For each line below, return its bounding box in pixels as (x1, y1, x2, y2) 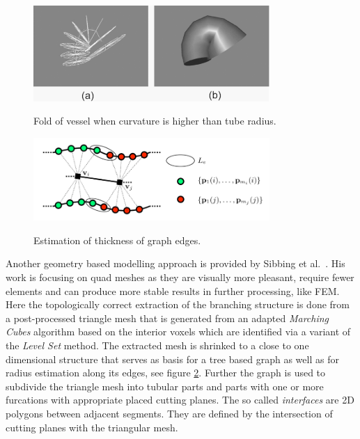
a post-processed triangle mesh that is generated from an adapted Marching (6, 310, 329, 325)
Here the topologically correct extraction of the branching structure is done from (6, 297, 350, 312)
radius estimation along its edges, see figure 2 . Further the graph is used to (6, 365, 326, 380)
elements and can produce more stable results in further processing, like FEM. (6, 283, 340, 298)
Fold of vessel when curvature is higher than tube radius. (33, 113, 276, 128)
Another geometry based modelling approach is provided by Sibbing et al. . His (6, 256, 345, 271)
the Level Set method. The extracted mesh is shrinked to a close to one (6, 338, 309, 353)
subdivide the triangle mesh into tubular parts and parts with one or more (6, 378, 324, 393)
